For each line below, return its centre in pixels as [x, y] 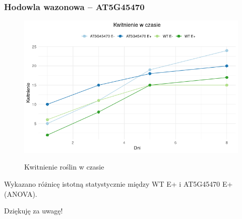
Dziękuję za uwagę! [34, 211]
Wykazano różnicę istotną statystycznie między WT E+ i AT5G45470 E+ [118, 184]
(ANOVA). [21, 194]
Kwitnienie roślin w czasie [64, 167]
